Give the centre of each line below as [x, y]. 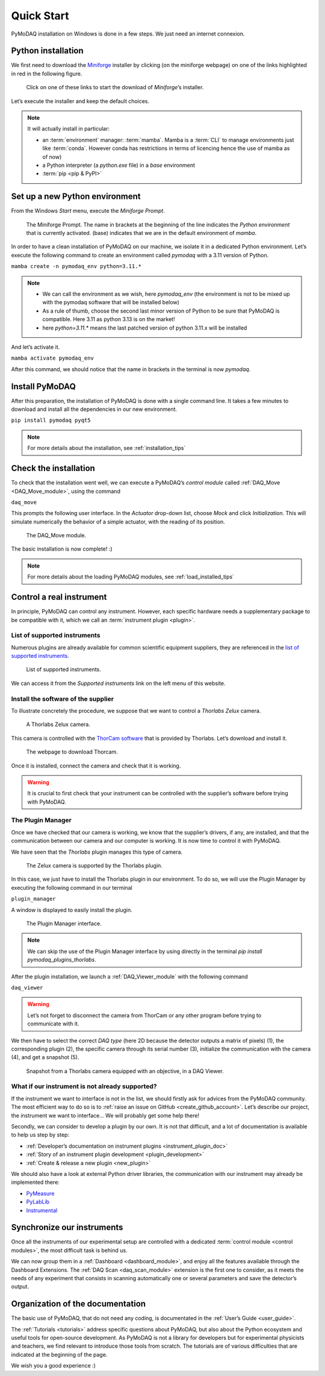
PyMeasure [40, 1193]
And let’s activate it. [36, 347]
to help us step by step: [40, 1135]
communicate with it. [53, 1024]
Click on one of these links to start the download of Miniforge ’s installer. [115, 87]
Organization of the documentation [79, 1304]
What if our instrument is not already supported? [84, 1086]
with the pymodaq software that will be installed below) [111, 302]
